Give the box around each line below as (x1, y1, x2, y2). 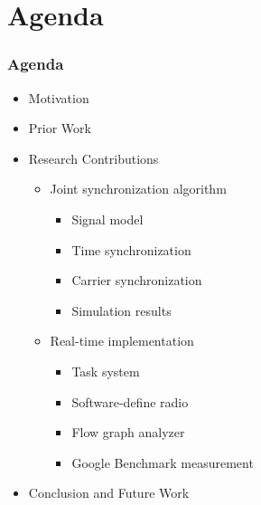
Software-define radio (71, 392, 189, 411)
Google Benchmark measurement (71, 453, 254, 472)
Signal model (71, 209, 144, 228)
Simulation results (71, 300, 172, 319)
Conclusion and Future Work (28, 483, 190, 502)
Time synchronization (71, 240, 191, 259)
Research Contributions (28, 148, 159, 167)
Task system (71, 361, 140, 380)
